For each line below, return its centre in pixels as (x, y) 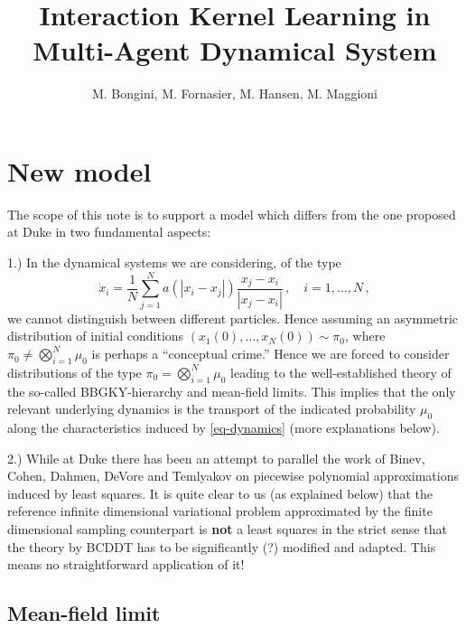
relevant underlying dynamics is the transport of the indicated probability (212, 409)
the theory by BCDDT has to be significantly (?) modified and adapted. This (222, 546)
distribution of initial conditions (96, 336)
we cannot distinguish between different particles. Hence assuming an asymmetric (233, 318)
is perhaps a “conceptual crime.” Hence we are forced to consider (270, 354)
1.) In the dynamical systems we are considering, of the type (174, 262)
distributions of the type (75, 372)
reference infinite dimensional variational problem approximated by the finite (220, 511)
